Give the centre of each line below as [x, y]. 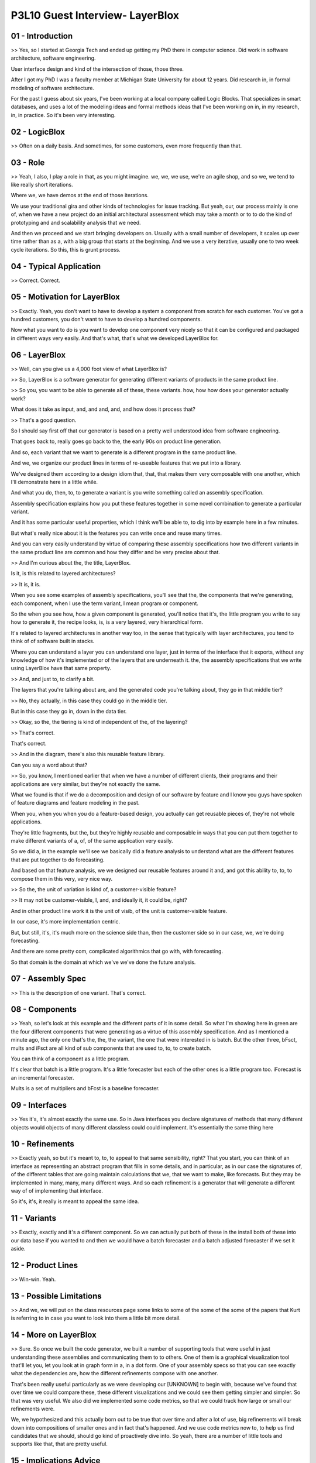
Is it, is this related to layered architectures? [63, 573]
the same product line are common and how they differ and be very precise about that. [116, 552]
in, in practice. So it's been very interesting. [63, 115]
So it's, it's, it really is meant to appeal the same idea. [75, 1201]
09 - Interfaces [39, 1105]
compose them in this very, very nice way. [62, 878]
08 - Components [44, 1009]
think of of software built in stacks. [53, 641]
